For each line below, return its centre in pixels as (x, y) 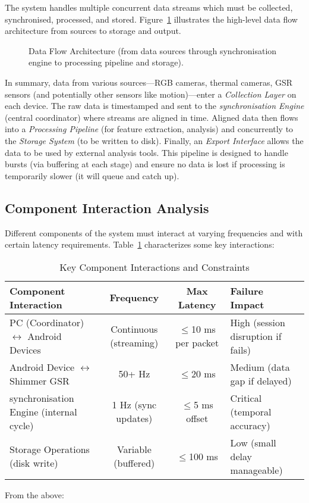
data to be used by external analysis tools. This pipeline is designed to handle (146, 152)
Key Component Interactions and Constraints (154, 267)
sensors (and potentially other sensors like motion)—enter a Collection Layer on (151, 94)
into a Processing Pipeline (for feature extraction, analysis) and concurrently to (149, 129)
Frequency (134, 298)
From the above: (34, 494)
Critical (246, 398)
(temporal (251, 411)
